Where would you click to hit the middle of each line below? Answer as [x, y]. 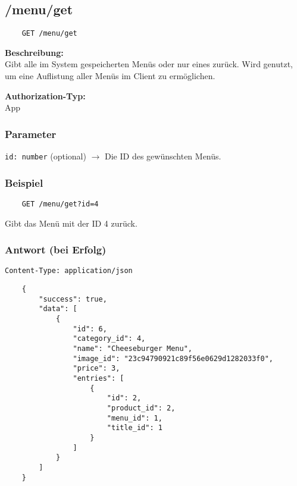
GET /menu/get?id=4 [60, 204]
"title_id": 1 [135, 428]
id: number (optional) [46, 156]
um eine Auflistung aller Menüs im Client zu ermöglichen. [110, 76]
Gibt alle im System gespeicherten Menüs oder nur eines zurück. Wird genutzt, [149, 64]
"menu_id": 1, [135, 418]
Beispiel [24, 182]
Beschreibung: [34, 52]
